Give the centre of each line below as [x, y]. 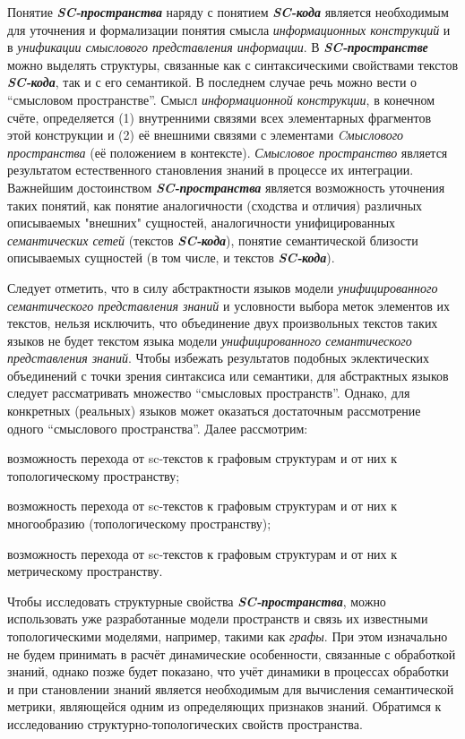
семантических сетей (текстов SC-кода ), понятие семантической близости [213, 240]
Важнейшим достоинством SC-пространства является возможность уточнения [226, 187]
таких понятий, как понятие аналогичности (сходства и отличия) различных [215, 205]
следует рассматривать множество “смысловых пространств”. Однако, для [209, 393]
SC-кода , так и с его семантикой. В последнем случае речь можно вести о [212, 82]
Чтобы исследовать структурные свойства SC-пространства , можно [197, 601]
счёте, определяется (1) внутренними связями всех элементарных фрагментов [220, 117]
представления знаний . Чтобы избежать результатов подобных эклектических [219, 358]
